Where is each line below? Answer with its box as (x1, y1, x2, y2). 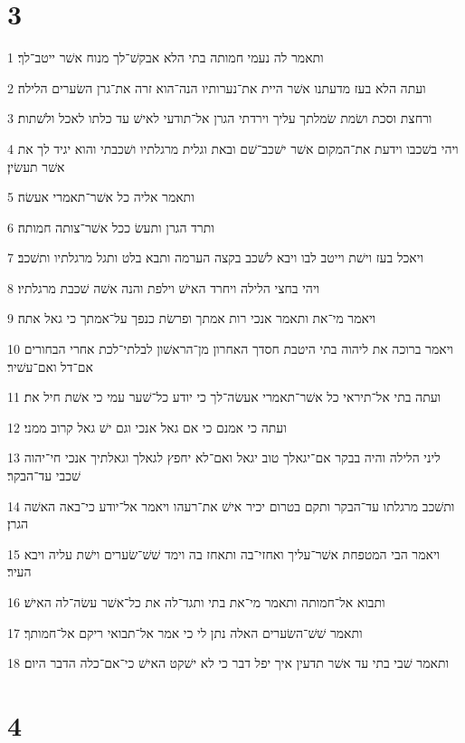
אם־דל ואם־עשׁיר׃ (7, 357, 93, 376)
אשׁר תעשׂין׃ (7, 157, 65, 176)
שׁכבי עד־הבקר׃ (7, 466, 81, 485)
